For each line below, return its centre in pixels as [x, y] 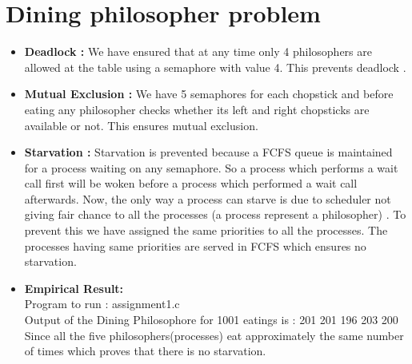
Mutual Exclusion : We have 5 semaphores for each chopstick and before [209, 94]
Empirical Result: [74, 288]
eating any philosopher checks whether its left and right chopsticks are [197, 109]
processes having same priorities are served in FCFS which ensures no [195, 245]
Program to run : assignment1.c [102, 304]
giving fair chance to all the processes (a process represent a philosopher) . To [215, 214]
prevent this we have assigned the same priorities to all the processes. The [206, 230]
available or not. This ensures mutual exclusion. [141, 125]
